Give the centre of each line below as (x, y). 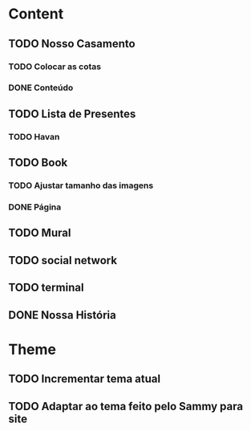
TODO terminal (46, 288)
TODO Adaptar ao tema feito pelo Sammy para (125, 406)
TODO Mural (40, 233)
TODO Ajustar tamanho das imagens (81, 185)
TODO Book (38, 163)
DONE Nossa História (62, 315)
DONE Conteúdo (41, 87)
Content (36, 14)
